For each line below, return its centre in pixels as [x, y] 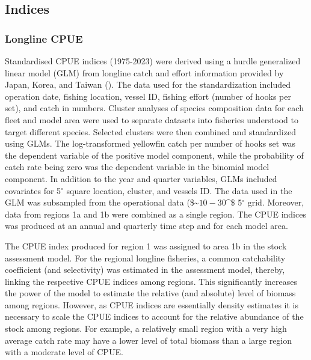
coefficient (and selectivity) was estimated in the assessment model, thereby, [145, 270]
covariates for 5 [33, 190]
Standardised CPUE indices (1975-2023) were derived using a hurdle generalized [153, 61]
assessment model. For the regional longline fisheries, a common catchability [145, 258]
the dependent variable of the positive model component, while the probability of [154, 155]
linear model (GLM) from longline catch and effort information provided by [144, 72]
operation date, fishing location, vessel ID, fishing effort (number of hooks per [148, 96]
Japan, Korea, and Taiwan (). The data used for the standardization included [148, 84]
